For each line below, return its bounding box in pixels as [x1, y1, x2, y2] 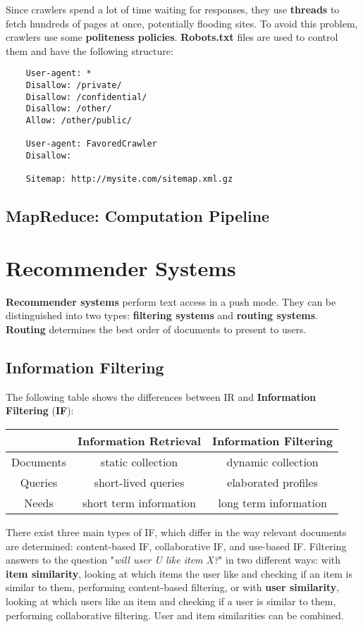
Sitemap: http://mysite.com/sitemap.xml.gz [25, 174, 233, 185]
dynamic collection [226, 454, 319, 471]
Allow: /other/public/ [25, 116, 132, 125]
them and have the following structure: [6, 43, 173, 58]
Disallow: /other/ [25, 104, 112, 114]
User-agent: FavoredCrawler [25, 139, 157, 149]
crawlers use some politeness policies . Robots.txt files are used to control [6, 30, 338, 44]
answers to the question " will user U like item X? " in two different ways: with [6, 552, 341, 567]
